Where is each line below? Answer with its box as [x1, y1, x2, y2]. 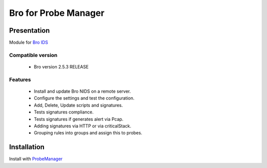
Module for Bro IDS [9, 40, 48, 46]
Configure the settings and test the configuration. [34, 95, 134, 101]
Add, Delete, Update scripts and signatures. [34, 102, 123, 108]
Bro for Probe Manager [9, 7, 105, 18]
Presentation [9, 26, 50, 35]
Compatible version [9, 52, 58, 58]
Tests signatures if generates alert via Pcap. [34, 116, 124, 122]
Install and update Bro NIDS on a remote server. [34, 88, 131, 94]
